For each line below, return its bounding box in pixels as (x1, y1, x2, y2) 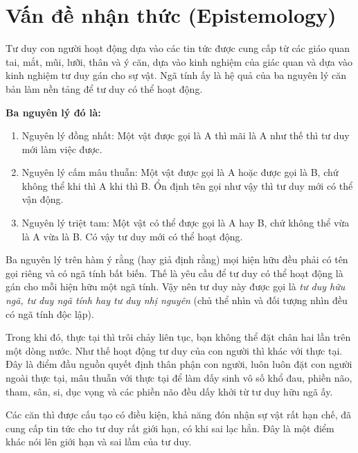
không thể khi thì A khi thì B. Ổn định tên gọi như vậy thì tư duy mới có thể (21, 178, 353, 193)
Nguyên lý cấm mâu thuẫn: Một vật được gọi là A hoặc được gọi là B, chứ (21, 165, 339, 179)
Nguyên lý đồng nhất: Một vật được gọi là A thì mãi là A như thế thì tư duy (21, 128, 350, 143)
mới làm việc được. (21, 141, 102, 156)
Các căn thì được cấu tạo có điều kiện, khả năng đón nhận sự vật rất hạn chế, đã (6, 407, 352, 422)
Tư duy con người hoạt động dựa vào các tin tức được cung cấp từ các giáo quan (6, 41, 350, 55)
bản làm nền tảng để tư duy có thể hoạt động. (6, 81, 203, 96)
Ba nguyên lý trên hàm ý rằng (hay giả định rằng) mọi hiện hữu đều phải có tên (6, 252, 348, 267)
